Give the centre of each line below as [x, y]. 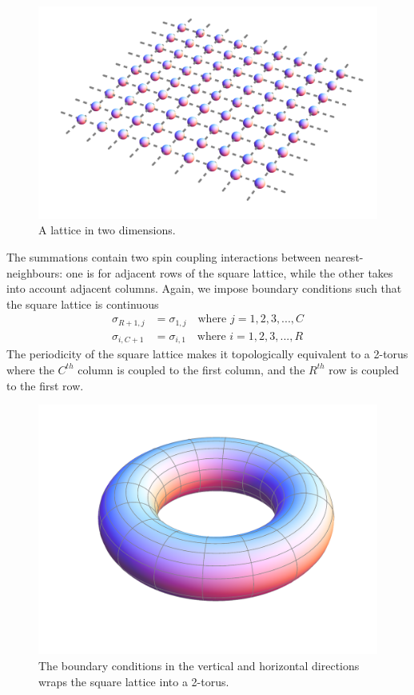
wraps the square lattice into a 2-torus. [134, 681]
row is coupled [364, 369]
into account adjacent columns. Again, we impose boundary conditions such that [204, 288]
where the [30, 369]
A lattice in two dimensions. [107, 230]
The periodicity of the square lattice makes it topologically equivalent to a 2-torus [207, 354]
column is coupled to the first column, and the [191, 369]
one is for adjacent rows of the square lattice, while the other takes [229, 272]
